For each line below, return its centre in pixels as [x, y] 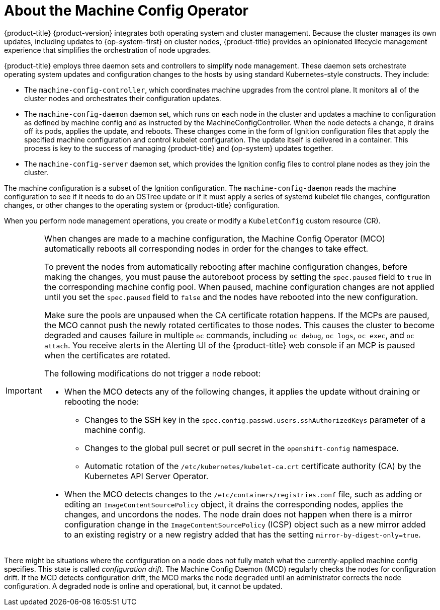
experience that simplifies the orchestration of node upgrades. [108, 50]
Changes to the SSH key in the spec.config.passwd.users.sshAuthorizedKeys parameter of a [255, 420]
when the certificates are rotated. [107, 355]
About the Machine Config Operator [126, 11]
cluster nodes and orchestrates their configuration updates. [123, 98]
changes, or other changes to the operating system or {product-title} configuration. [142, 205]
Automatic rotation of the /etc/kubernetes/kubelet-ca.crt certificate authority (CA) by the [253, 466]
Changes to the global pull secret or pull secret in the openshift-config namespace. [241, 448]
